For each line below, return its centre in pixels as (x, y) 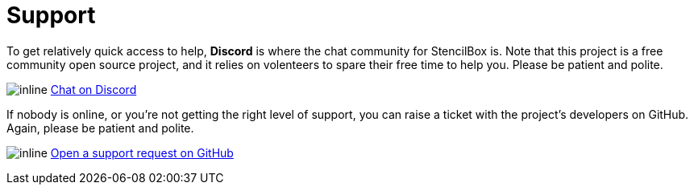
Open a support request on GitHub (142, 152)
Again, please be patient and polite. (100, 128)
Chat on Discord (94, 89)
